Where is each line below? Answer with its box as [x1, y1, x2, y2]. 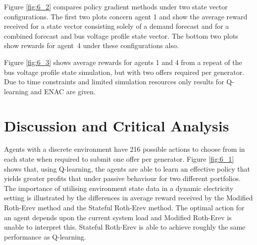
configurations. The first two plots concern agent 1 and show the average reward [4, 11, 248, 21]
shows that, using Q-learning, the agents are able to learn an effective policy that [4, 163, 251, 174]
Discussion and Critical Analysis [4, 115, 229, 135]
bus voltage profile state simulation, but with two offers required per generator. [4, 66, 245, 77]
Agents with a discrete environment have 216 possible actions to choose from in [4, 144, 245, 154]
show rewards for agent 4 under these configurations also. [4, 40, 179, 51]
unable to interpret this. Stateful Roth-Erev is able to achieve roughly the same [4, 222, 246, 232]
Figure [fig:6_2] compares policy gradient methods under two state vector [4, 1, 228, 11]
